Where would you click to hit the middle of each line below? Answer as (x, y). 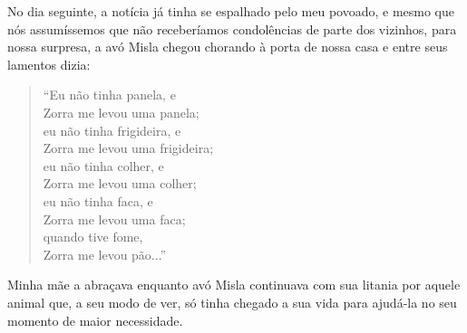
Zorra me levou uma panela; (121, 112)
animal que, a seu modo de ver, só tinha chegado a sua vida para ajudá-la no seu (232, 302)
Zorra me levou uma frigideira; (128, 148)
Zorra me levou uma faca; (114, 219)
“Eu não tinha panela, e (109, 95)
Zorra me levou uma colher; (120, 183)
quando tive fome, (93, 237)
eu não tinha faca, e (98, 200)
